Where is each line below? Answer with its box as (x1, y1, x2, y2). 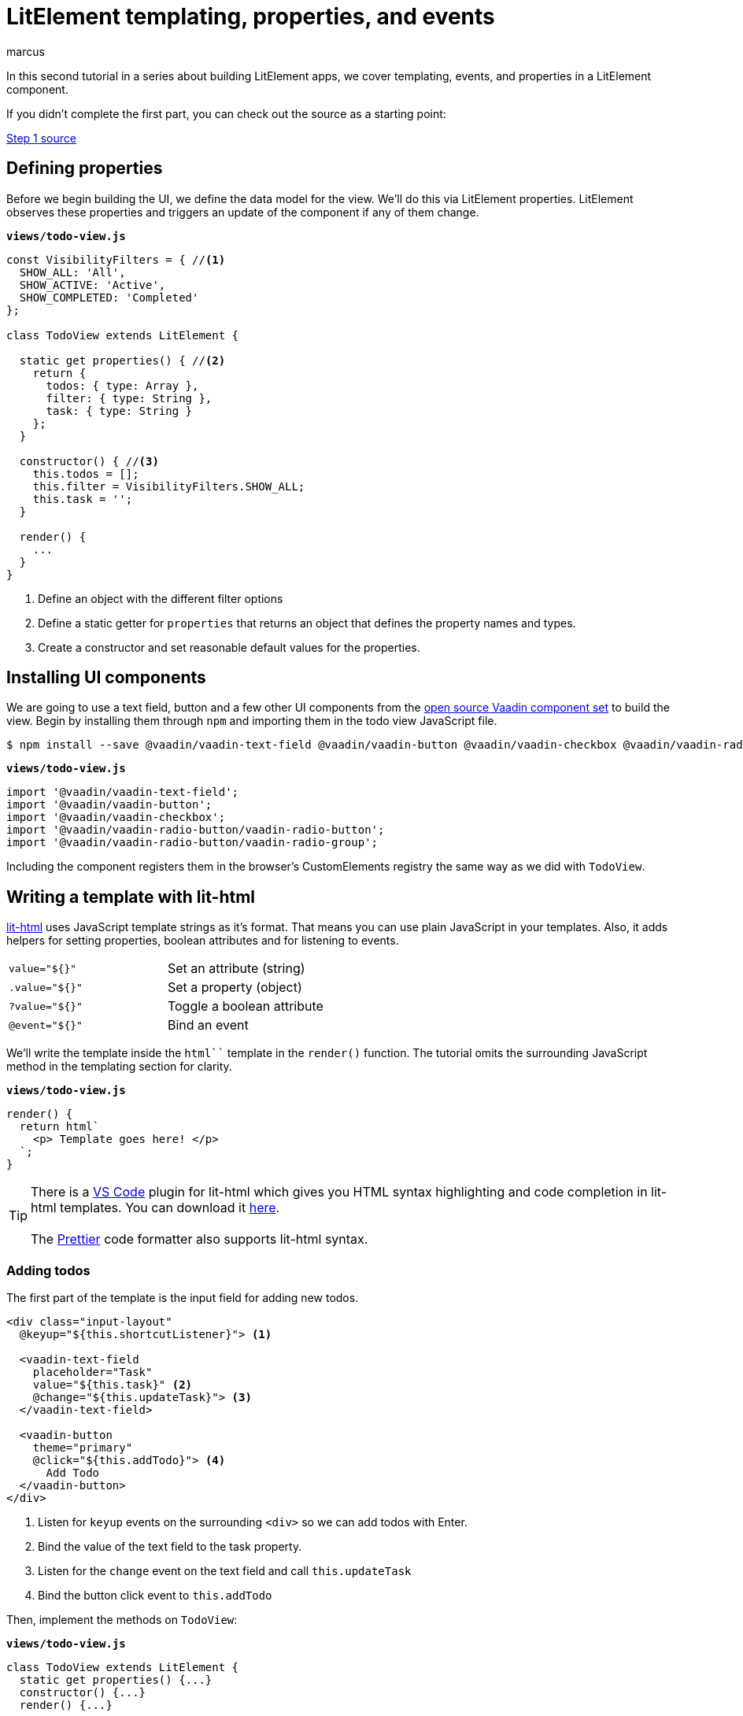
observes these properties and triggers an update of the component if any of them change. (6, 205, 479, 219)
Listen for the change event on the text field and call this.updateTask (38, 1564, 412, 1578)
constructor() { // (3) (19, 454, 159, 468)
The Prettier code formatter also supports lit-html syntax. (31, 1231, 368, 1248)
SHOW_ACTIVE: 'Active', (19, 278, 166, 291)
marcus (6, 44, 45, 58)
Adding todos (6, 1262, 91, 1278)
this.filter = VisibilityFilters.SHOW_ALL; (32, 479, 305, 493)
